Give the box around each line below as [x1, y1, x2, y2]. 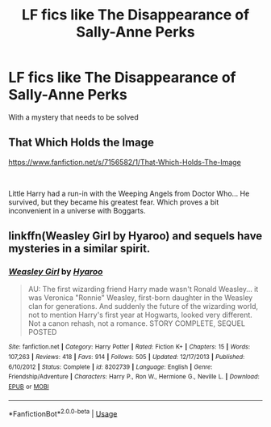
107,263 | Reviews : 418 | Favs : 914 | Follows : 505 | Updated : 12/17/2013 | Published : [8, 353, 245, 361]
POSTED [27, 328, 57, 337]
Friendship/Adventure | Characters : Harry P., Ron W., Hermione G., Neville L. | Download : [8, 373, 260, 381]
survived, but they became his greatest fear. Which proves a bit [8, 197, 219, 207]
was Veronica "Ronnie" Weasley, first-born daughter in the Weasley [27, 293, 253, 302]
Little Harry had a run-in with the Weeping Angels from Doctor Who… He [8, 188, 250, 198]
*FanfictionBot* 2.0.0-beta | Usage [8, 407, 118, 418]
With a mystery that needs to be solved [8, 112, 139, 122]
